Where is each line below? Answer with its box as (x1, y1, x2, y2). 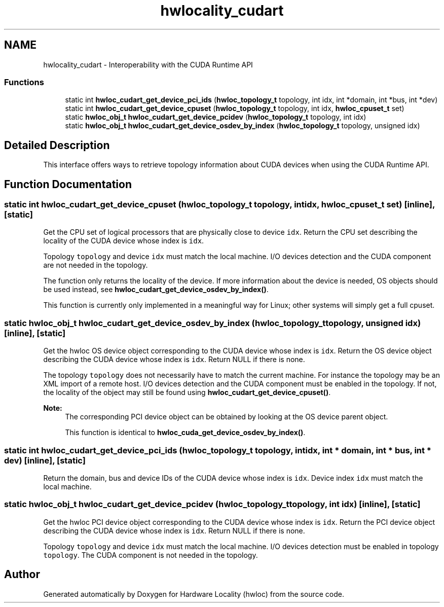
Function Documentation (4, 177, 132, 191)
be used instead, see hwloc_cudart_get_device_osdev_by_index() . (43, 285, 269, 294)
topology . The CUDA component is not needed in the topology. (43, 550, 258, 559)
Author (4, 568, 40, 581)
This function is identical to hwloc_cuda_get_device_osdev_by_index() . (65, 428, 306, 437)
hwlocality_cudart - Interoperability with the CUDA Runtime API (43, 60, 253, 69)
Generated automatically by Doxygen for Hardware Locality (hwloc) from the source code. (43, 589, 344, 598)
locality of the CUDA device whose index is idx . (43, 236, 204, 245)
